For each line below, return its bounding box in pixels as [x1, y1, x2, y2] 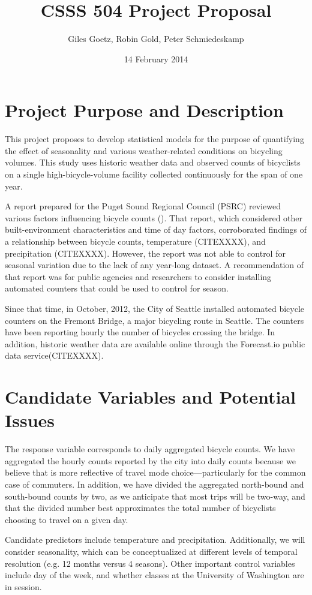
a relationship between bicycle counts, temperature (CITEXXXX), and [5, 235, 266, 247]
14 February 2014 [124, 52, 188, 65]
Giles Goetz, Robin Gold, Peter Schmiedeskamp [68, 32, 244, 45]
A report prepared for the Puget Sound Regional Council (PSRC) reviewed [5, 200, 281, 212]
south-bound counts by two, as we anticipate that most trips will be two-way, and [5, 489, 305, 502]
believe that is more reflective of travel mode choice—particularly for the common [5, 466, 306, 479]
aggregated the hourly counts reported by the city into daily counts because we [5, 454, 296, 467]
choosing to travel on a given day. [5, 513, 128, 525]
